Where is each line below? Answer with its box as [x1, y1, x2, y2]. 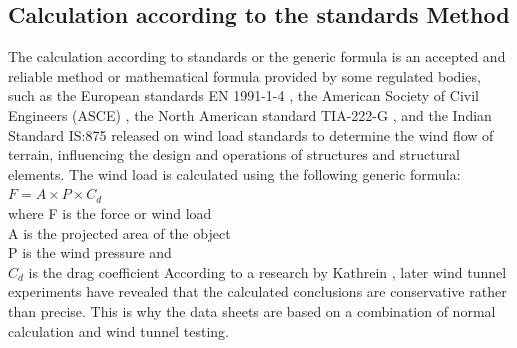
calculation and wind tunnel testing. [8, 320, 230, 341]
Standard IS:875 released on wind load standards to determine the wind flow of [8, 124, 494, 145]
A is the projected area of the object [8, 222, 231, 243]
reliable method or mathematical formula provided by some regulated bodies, [8, 65, 481, 86]
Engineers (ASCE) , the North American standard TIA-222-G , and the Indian [8, 104, 492, 125]
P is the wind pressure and [8, 242, 172, 263]
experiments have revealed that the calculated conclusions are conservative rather [8, 281, 507, 302]
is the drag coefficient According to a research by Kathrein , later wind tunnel [28, 261, 507, 282]
